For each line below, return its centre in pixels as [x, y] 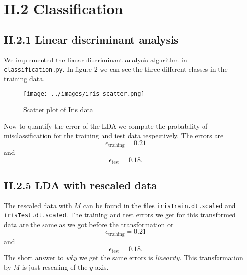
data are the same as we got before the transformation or [89, 224]
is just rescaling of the [55, 267]
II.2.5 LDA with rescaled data [80, 185]
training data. [24, 78]
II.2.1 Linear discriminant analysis [91, 39]
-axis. [101, 267]
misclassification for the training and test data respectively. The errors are [114, 135]
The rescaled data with [38, 205]
